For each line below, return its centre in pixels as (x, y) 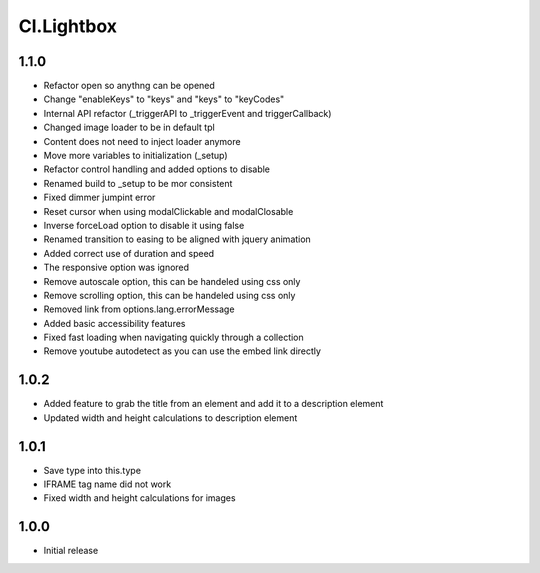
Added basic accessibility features (114, 323)
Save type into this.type (92, 470)
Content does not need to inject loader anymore (142, 141)
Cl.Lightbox (68, 26)
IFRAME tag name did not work (107, 484)
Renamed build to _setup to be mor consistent (138, 183)
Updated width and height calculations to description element (170, 417)
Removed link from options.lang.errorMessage (139, 309)
